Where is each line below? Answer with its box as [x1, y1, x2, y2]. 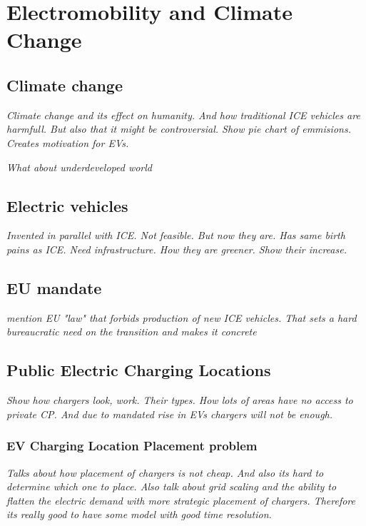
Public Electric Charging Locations [6, 359, 271, 381]
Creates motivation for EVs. [6, 135, 129, 150]
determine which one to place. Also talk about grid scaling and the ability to [6, 479, 337, 494]
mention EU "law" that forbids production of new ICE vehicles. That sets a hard [6, 310, 357, 325]
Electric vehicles [6, 194, 128, 216]
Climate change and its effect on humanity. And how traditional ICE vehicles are [6, 107, 360, 122]
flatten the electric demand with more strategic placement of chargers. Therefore [6, 492, 355, 507]
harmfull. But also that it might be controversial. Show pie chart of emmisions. [6, 121, 351, 136]
